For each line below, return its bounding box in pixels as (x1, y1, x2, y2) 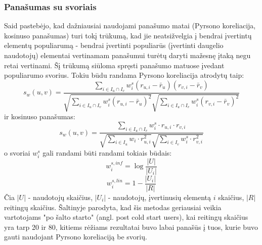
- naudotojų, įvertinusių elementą (108, 191, 211, 202)
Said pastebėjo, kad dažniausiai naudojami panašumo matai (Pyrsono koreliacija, (4, 20, 256, 31)
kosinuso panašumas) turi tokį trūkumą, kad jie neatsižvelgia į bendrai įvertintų (4, 30, 252, 40)
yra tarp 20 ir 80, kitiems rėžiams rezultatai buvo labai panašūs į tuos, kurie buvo (4, 221, 258, 232)
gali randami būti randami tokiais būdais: (42, 147, 172, 158)
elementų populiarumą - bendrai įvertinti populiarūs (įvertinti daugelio (4, 40, 224, 51)
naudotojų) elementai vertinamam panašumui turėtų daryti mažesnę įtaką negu (4, 50, 251, 60)
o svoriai (4, 147, 30, 158)
